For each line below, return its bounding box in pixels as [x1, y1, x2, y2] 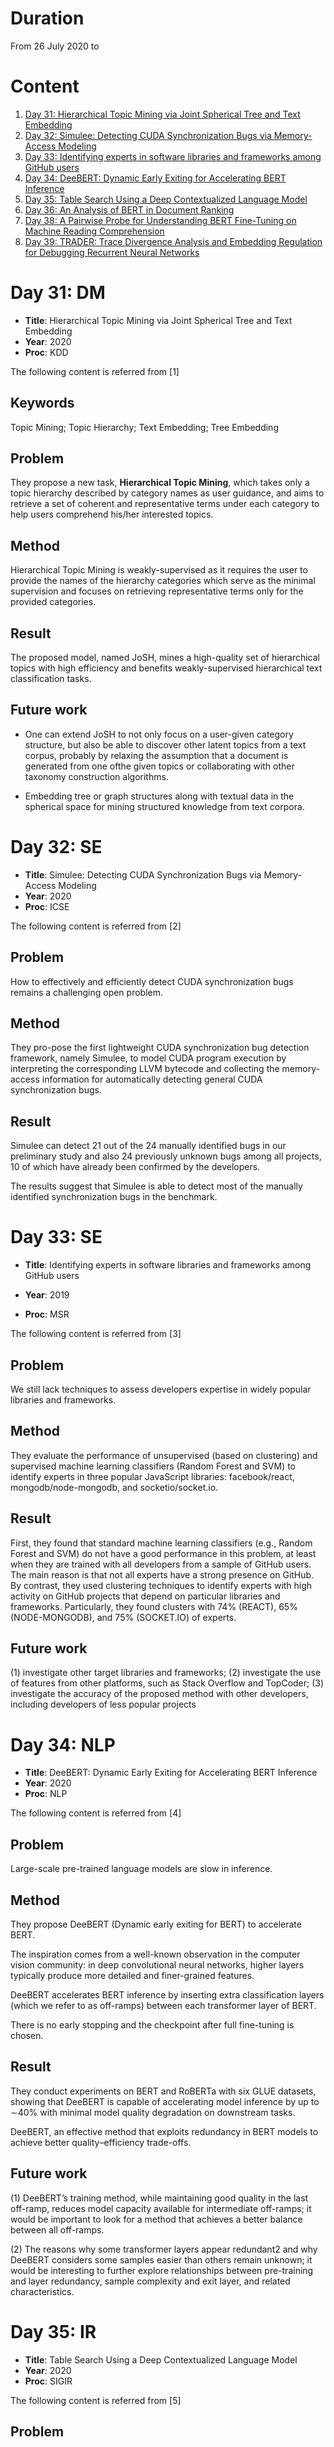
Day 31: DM [10, 282, 106, 304]
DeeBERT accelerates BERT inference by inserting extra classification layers [10, 1989, 325, 2001]
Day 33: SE [10, 1226, 103, 1249]
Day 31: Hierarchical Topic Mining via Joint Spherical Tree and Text [24, 108, 301, 120]
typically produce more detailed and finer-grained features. [10, 1970, 255, 1981]
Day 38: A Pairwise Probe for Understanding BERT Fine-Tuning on [24, 214, 297, 226]
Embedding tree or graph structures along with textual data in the [24, 790, 295, 802]
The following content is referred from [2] [10, 920, 182, 932]
